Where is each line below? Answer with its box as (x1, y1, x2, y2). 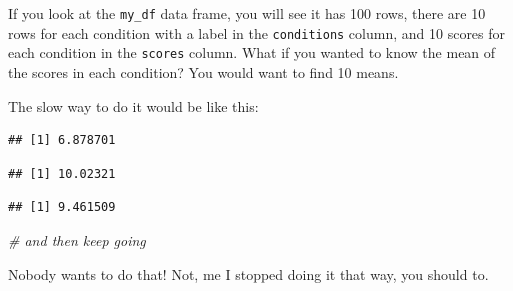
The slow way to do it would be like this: (8, 95, 259, 116)
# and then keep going (8, 229, 146, 250)
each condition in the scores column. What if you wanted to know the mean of (8, 42, 496, 63)
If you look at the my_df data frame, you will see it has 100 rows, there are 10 (8, 3, 486, 23)
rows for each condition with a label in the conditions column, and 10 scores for (8, 22, 506, 43)
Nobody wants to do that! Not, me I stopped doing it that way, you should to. (8, 263, 489, 284)
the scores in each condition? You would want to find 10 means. (8, 61, 399, 82)
